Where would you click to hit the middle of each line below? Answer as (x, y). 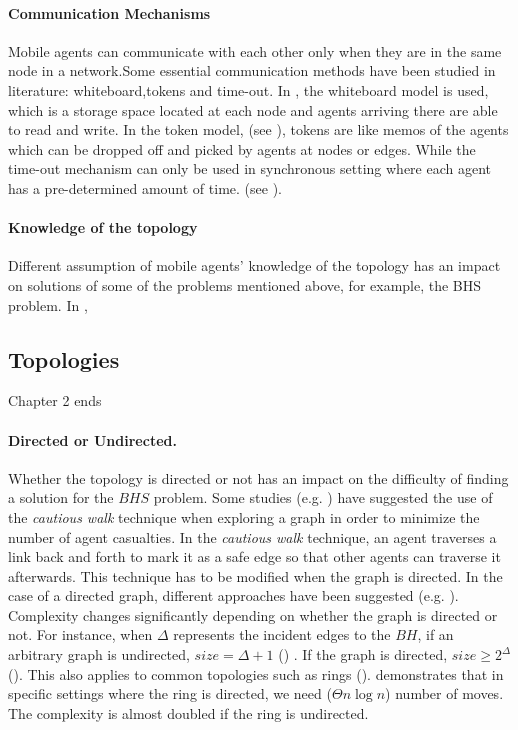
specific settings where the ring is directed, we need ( (170, 693)
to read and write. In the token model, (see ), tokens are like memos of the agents (258, 129)
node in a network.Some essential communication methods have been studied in (252, 70)
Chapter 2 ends (55, 400)
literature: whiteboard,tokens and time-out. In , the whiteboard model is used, (248, 89)
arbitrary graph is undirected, (99, 654)
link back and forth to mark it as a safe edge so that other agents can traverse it (254, 556)
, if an (435, 634)
